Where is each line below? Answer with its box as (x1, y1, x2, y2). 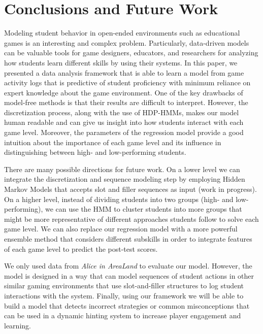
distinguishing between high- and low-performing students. (4, 147, 186, 157)
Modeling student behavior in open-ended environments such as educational (4, 27, 240, 38)
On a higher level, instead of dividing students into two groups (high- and (4, 193, 234, 204)
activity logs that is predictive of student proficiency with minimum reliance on (4, 77, 251, 88)
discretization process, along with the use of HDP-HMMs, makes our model (4, 107, 239, 117)
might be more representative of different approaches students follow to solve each (4, 213, 259, 224)
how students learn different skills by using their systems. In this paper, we (4, 57, 238, 68)
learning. (4, 320, 31, 330)
